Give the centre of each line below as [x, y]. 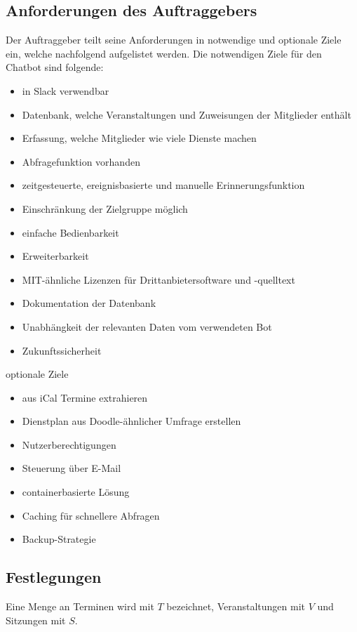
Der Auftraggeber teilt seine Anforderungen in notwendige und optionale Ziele [174, 40]
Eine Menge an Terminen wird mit [80, 606]
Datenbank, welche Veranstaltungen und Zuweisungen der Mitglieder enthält [187, 114]
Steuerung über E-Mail [72, 468]
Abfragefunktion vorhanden [81, 161]
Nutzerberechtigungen [69, 444]
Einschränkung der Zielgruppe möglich [105, 208]
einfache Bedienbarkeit [70, 232]
